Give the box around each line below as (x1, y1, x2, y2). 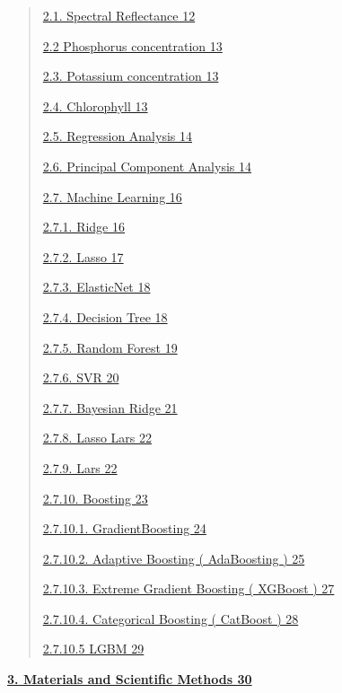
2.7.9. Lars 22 (42, 458, 118, 477)
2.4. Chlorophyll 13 (42, 96, 148, 115)
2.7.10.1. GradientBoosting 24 (42, 519, 206, 538)
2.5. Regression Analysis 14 (42, 127, 192, 145)
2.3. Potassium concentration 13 (42, 66, 219, 85)
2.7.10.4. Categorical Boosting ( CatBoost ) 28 (42, 609, 299, 627)
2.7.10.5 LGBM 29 (42, 639, 145, 658)
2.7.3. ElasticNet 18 (42, 277, 151, 296)
